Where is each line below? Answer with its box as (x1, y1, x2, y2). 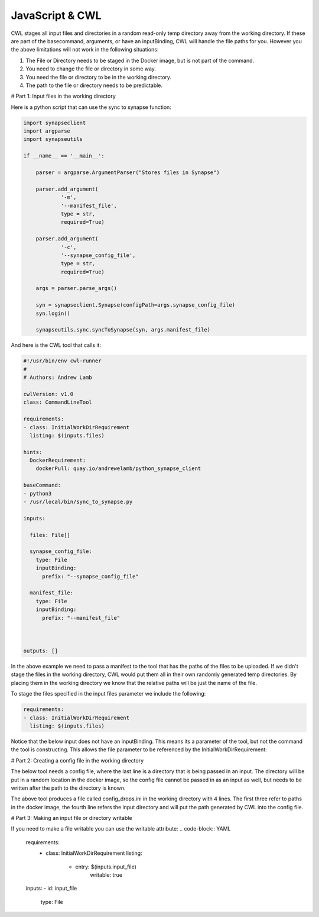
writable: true (90, 871, 123, 879)
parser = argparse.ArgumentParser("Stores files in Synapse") (35, 169, 220, 176)
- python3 (23, 490, 52, 497)
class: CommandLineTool (23, 399, 93, 406)
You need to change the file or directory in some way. (25, 65, 157, 72)
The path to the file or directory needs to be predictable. (25, 82, 162, 89)
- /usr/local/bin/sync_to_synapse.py (23, 498, 133, 506)
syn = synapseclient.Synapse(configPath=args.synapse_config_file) (35, 302, 236, 308)
